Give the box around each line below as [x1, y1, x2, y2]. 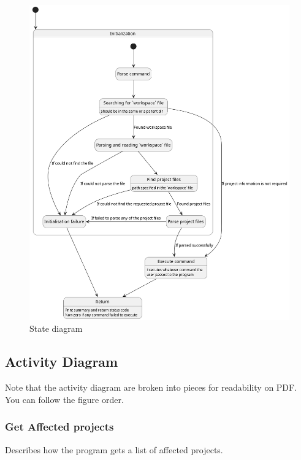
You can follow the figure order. [5, 393, 124, 405]
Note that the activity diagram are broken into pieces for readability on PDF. [5, 381, 297, 394]
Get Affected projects [5, 419, 114, 434]
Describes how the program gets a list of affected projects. [5, 443, 223, 456]
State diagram [29, 322, 83, 335]
